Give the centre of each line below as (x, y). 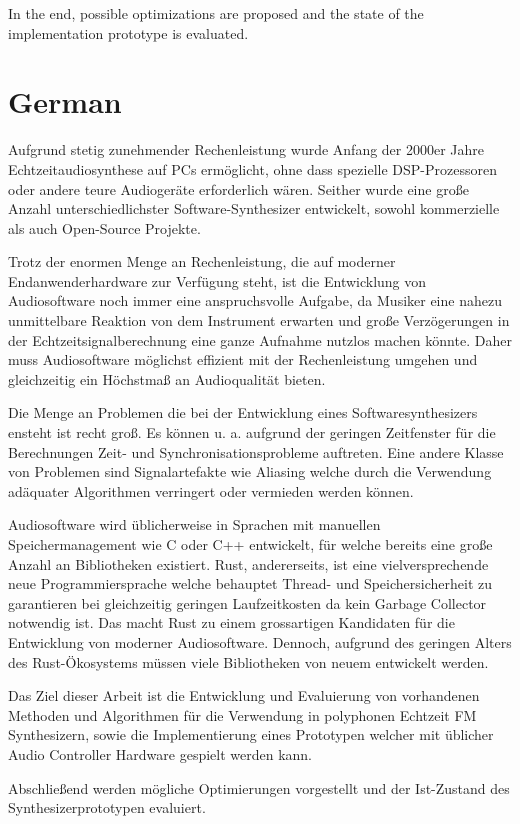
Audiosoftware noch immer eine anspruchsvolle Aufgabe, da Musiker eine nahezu (255, 300)
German (65, 101)
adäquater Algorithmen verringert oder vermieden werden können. (211, 490)
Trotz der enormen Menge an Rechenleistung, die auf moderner (202, 261)
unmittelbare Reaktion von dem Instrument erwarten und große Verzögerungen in (259, 320)
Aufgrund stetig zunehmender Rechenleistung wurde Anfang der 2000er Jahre (246, 149)
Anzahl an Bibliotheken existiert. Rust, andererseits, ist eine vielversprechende (248, 563)
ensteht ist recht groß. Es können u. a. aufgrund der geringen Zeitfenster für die (252, 432)
